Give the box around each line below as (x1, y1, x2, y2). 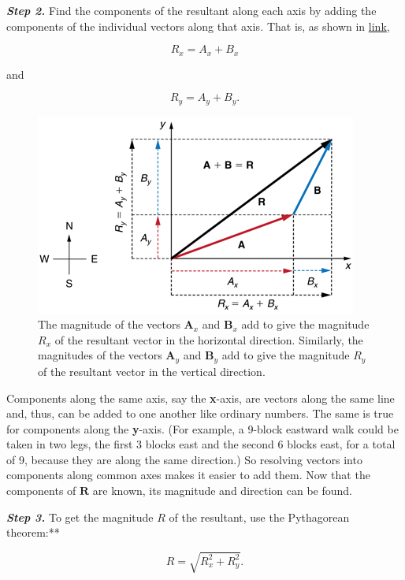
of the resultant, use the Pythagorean (169, 508, 350, 525)
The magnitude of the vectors (38, 316, 180, 333)
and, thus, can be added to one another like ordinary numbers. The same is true (6, 405, 394, 422)
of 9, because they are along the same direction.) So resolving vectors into (6, 451, 362, 467)
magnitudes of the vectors (38, 347, 162, 363)
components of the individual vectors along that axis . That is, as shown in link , (6, 17, 390, 34)
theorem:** (6, 524, 60, 541)
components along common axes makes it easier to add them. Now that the (6, 467, 370, 483)
